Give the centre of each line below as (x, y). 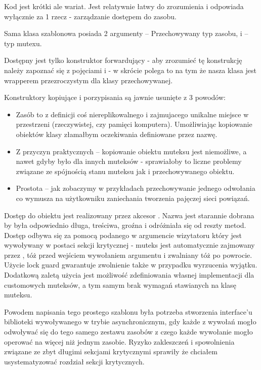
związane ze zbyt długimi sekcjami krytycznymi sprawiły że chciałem (111, 351)
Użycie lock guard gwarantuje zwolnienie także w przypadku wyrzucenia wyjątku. (131, 265)
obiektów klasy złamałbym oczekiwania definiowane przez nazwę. (117, 134)
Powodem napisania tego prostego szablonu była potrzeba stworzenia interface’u (128, 311)
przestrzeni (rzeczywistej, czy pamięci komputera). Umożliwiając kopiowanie (134, 124)
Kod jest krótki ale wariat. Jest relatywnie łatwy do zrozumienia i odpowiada (124, 6)
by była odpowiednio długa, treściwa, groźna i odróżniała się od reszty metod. (125, 225)
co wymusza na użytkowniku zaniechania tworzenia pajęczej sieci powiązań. (133, 198)
